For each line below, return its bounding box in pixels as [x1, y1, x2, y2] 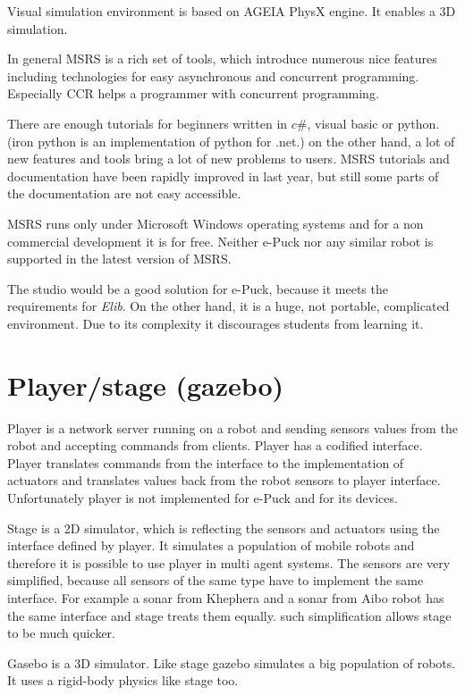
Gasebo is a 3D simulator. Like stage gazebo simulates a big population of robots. [7, 653, 456, 672]
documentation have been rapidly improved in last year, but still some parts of [7, 166, 439, 185]
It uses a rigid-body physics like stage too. [7, 671, 239, 690]
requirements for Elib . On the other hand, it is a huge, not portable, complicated [7, 297, 450, 315]
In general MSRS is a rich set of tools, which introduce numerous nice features [7, 49, 437, 68]
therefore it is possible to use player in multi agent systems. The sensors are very [7, 553, 451, 572]
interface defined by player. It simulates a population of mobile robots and [7, 536, 415, 555]
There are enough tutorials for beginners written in [7, 113, 288, 132]
